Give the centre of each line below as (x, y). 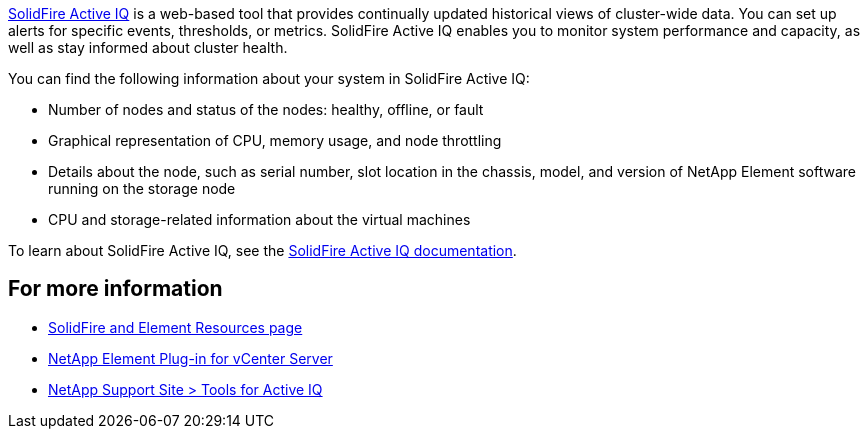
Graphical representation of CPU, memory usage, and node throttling (275, 140)
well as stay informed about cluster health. (148, 47)
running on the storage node (142, 188)
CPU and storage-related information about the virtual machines (259, 219)
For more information (115, 289)
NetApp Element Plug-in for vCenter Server (190, 358)
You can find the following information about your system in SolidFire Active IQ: (269, 78)
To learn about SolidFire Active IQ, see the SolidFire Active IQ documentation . (262, 250)
